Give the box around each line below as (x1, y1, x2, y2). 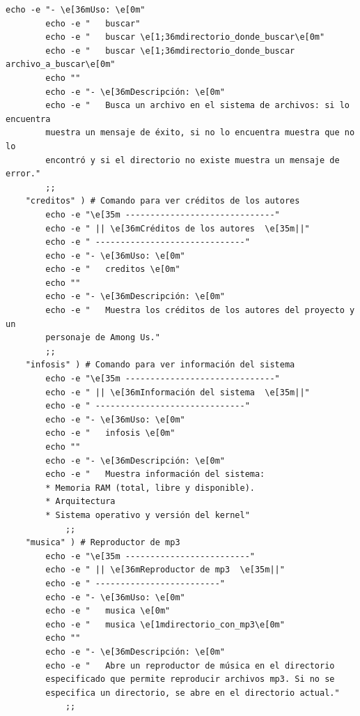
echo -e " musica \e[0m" (45, 606, 171, 616)
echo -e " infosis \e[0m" (45, 428, 175, 439)
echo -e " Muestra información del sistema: (45, 469, 265, 480)
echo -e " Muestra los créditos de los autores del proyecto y (45, 305, 355, 316)
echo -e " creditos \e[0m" (45, 264, 180, 275)
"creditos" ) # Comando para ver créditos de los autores (25, 196, 300, 206)
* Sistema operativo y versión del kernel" (45, 510, 250, 520)
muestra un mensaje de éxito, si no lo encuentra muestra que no (45, 128, 355, 138)
